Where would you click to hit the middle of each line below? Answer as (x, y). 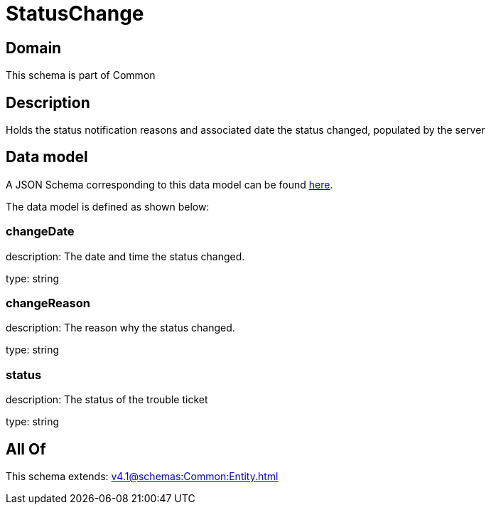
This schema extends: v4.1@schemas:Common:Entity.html (142, 476)
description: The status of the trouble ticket (107, 400)
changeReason (48, 303)
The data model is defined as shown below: (108, 206)
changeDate (40, 232)
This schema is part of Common (81, 75)
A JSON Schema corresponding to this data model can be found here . (169, 184)
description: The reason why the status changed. (120, 328)
